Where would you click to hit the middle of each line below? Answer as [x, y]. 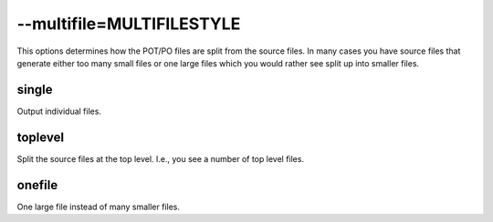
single [35, 90]
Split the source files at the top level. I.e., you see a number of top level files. [161, 158]
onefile [37, 185]
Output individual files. [59, 111]
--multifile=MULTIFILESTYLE [129, 24]
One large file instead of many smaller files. [99, 207]
